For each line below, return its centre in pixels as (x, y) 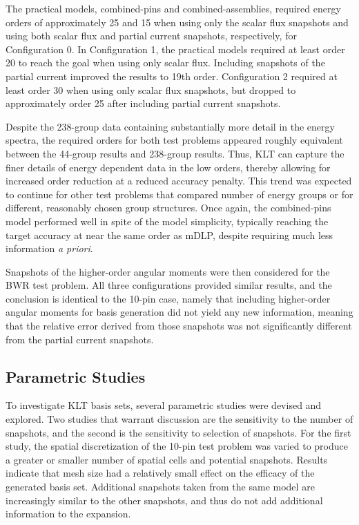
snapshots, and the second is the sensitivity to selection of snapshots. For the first (178, 432)
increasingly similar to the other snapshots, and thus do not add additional (164, 500)
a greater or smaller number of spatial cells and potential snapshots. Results (167, 459)
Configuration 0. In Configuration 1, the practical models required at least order (175, 49)
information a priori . (49, 248)
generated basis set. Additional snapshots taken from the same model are (160, 487)
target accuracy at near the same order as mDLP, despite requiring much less (169, 235)
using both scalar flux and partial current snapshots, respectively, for (151, 36)
